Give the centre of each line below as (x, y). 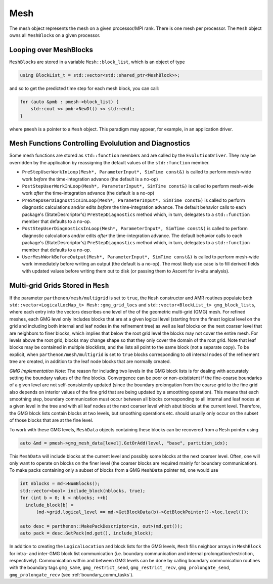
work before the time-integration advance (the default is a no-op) (90, 179)
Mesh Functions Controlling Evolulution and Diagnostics (100, 143)
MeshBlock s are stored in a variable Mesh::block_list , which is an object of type (97, 62)
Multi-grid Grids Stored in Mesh (59, 285)
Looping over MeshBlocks (51, 50)
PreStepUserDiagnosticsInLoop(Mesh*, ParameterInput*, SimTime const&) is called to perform (133, 200)
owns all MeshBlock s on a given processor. (55, 35)
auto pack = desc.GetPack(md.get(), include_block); (87, 533)
